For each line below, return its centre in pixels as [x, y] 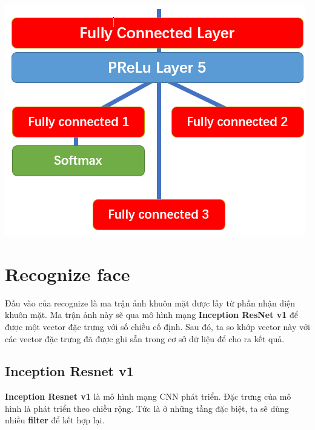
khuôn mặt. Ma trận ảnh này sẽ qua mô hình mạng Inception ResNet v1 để [152, 315]
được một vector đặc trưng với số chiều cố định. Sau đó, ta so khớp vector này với [157, 326]
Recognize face [68, 273]
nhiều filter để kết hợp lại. [55, 420]
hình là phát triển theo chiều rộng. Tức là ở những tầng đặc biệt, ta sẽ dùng [147, 408]
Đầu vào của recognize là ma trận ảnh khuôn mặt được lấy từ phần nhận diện [150, 303]
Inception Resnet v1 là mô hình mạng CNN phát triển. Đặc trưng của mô [148, 396]
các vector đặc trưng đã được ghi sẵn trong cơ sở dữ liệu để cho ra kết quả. [145, 338]
